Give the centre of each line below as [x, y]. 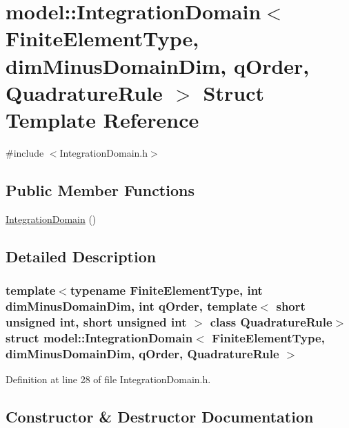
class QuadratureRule [271, 321]
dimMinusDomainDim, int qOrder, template [131, 305]
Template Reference [102, 119]
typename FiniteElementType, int [166, 290]
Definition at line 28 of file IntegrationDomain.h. [108, 379]
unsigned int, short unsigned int [96, 321]
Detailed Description [81, 256]
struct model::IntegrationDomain [99, 337]
